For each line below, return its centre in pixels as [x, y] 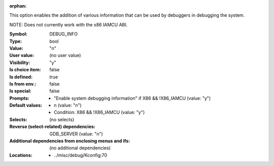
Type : [16, 41]
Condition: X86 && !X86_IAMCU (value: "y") [99, 113]
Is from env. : [23, 84]
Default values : [26, 105]
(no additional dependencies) [80, 148]
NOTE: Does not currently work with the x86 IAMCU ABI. [68, 24]
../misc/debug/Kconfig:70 [81, 155]
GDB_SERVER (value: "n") [76, 134]
